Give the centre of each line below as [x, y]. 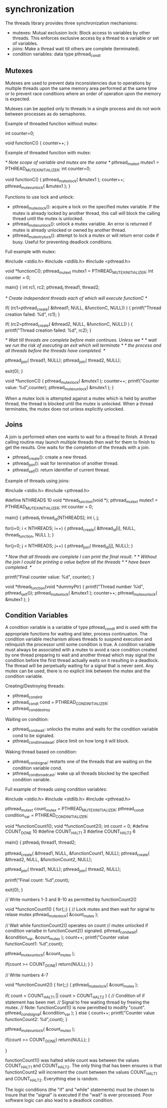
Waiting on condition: [27, 719]
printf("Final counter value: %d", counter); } [50, 577]
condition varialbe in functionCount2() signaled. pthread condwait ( [72, 931]
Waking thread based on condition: [41, 752]
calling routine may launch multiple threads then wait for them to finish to [80, 442]
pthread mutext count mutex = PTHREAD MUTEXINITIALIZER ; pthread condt [75, 809]
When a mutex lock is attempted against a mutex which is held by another [81, 398]
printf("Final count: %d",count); [37, 880]
